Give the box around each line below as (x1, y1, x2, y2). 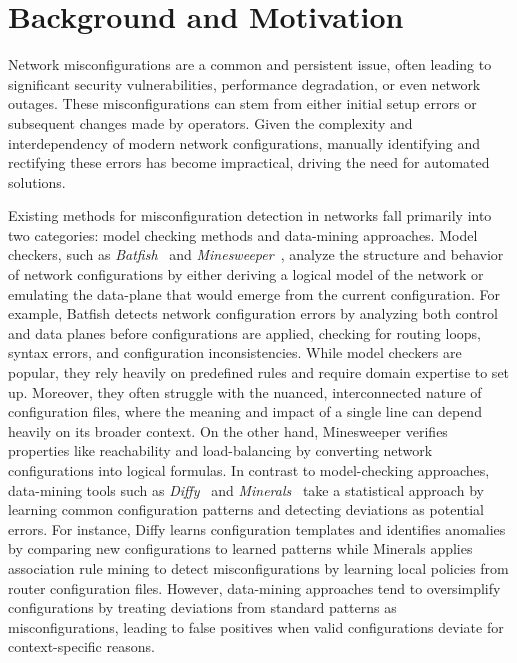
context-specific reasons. (8, 636, 155, 657)
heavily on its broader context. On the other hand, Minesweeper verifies (8, 420, 448, 441)
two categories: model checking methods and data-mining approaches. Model (8, 224, 478, 245)
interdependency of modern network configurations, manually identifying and (8, 132, 481, 153)
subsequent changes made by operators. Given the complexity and (8, 112, 413, 133)
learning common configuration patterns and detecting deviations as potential (8, 499, 484, 520)
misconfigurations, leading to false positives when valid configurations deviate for (8, 616, 504, 637)
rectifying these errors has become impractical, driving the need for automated (8, 152, 490, 173)
